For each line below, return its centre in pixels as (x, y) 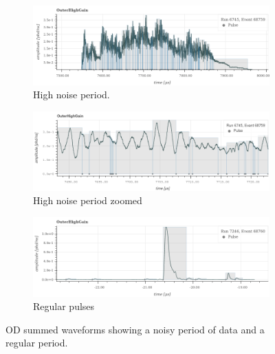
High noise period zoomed (88, 200)
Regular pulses (64, 306)
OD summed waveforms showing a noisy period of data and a (135, 329)
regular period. (37, 343)
